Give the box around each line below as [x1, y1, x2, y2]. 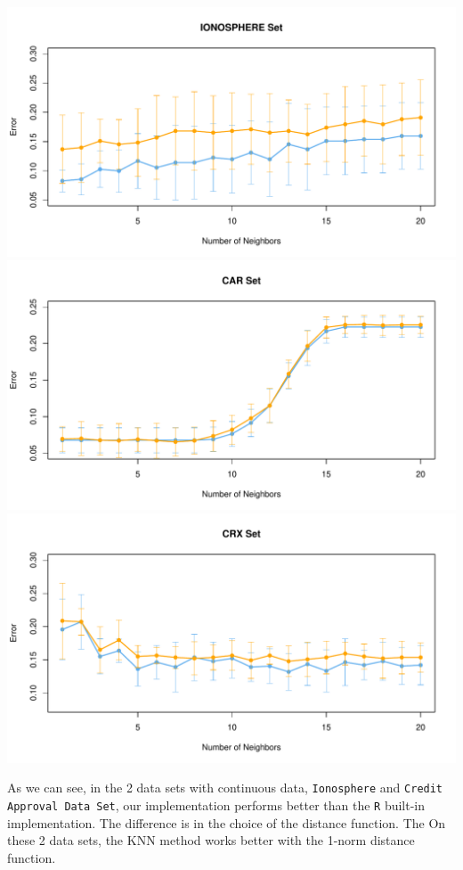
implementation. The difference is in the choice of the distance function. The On [7, 813, 446, 832]
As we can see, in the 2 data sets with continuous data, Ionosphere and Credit [7, 778, 443, 797]
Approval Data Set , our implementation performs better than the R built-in [7, 796, 426, 815]
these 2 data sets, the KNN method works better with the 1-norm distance [7, 831, 415, 849]
